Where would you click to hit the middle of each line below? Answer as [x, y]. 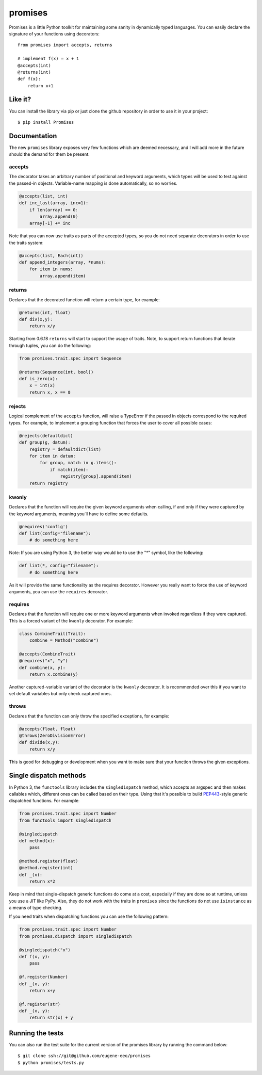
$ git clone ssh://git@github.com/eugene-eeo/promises [84, 1056]
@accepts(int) [34, 65]
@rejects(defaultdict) [46, 436]
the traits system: [26, 243]
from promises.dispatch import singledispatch [75, 936]
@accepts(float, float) [48, 729]
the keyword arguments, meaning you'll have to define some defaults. [79, 514]
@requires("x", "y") [43, 661]
